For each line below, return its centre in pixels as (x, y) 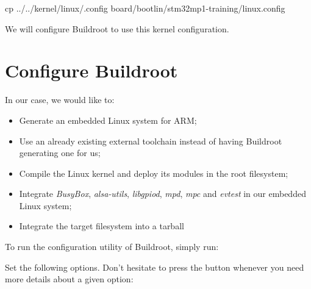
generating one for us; (60, 153)
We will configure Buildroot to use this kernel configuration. (117, 28)
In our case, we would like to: (60, 100)
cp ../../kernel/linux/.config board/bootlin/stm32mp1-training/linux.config (145, 8)
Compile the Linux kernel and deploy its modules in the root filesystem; (154, 173)
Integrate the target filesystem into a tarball (102, 226)
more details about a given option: (69, 279)
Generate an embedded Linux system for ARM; (108, 120)
